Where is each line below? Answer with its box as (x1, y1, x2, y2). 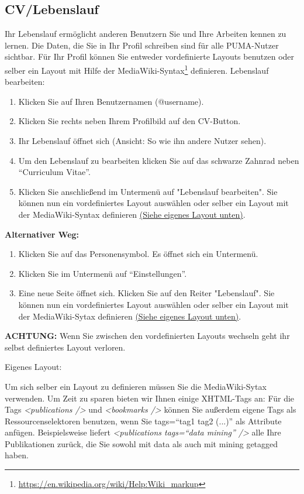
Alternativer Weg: (5, 228, 80, 240)
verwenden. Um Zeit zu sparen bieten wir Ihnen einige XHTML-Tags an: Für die (5, 392, 295, 404)
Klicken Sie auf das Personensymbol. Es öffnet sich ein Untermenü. (18, 248, 258, 260)
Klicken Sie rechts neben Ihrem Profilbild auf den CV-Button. (18, 115, 241, 127)
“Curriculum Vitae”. (18, 166, 91, 178)
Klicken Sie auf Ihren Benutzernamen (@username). (18, 95, 204, 107)
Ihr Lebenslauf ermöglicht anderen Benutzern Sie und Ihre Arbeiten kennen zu (5, 28, 286, 40)
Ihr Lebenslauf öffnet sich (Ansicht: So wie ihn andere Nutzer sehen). (18, 135, 267, 147)
